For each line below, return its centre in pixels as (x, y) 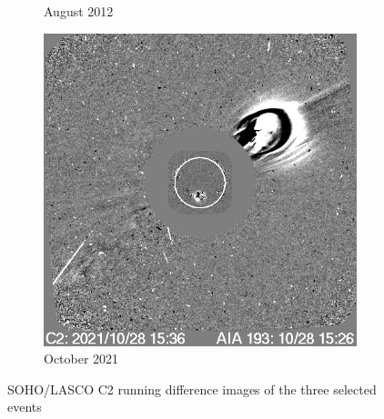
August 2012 (79, 11)
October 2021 (81, 359)
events (25, 407)
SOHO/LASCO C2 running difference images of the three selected (192, 389)
